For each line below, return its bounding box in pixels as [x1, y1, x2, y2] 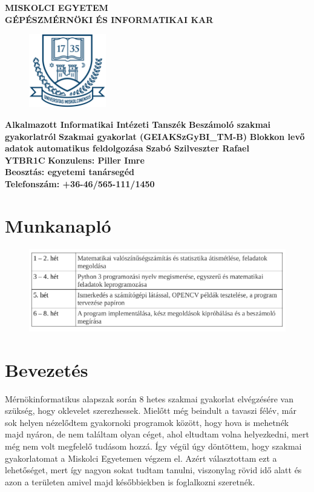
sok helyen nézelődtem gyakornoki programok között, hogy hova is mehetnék [5, 416, 289, 428]
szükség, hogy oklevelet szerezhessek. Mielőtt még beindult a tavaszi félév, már [5, 404, 296, 417]
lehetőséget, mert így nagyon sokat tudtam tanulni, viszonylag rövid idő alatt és [5, 464, 302, 476]
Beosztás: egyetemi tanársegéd [5, 165, 134, 178]
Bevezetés [5, 357, 88, 382]
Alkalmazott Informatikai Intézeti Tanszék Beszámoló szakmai [5, 118, 271, 130]
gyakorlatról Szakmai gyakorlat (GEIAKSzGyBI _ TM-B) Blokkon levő [5, 130, 305, 142]
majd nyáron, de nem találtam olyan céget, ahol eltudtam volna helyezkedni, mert [5, 428, 309, 440]
